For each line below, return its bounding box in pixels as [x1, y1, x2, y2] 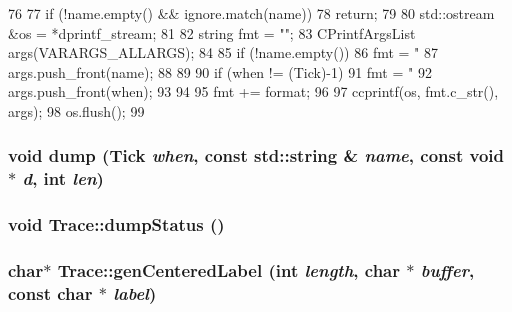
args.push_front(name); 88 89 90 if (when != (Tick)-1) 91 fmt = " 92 [8, 61, 432, 82]
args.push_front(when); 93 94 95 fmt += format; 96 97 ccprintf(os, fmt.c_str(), [8, 81, 499, 102]
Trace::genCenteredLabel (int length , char [57, 258, 401, 283]
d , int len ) [22, 166, 104, 191]
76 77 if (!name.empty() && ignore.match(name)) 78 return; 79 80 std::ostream [8, 3, 495, 23]
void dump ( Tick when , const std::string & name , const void [8, 143, 505, 168]
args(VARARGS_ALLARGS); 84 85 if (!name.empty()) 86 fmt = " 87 [8, 42, 439, 63]
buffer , [420, 258, 475, 283]
